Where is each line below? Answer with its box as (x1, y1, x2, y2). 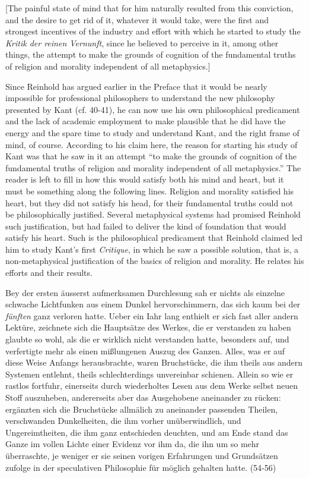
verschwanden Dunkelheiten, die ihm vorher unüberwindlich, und (5, 414, 241, 427)
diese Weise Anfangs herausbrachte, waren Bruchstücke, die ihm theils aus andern (5, 356, 303, 369)
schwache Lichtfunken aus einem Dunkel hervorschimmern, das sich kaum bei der (5, 298, 301, 310)
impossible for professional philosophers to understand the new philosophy (5, 92, 275, 104)
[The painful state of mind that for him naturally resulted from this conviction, (5, 2, 294, 14)
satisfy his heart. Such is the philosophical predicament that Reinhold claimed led (5, 231, 302, 244)
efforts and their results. (5, 266, 93, 279)
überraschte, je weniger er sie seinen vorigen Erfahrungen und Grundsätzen (5, 449, 278, 461)
